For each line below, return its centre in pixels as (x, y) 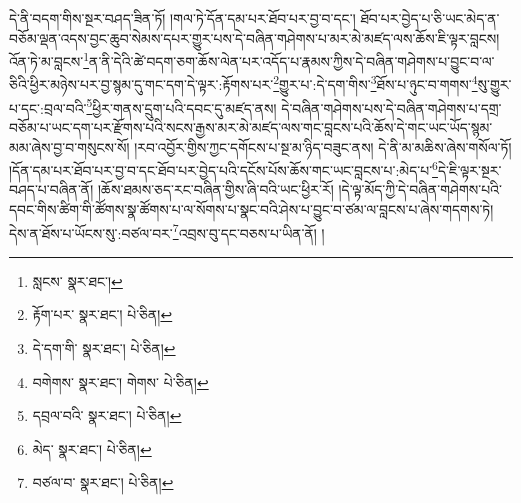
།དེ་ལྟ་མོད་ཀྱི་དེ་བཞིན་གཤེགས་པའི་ (420, 189)
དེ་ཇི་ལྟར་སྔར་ (469, 169)
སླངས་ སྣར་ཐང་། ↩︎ (77, 280)
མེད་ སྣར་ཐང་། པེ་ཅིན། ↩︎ (92, 448)
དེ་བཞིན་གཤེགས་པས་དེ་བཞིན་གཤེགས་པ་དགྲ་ (391, 107)
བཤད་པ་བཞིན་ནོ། (51, 189)
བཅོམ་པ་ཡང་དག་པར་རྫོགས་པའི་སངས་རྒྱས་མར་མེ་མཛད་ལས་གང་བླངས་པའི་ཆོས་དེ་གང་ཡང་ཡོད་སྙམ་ (251, 126)
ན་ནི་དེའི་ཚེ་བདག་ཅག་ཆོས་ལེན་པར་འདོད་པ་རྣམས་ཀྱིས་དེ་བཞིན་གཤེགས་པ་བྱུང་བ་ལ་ (292, 60)
